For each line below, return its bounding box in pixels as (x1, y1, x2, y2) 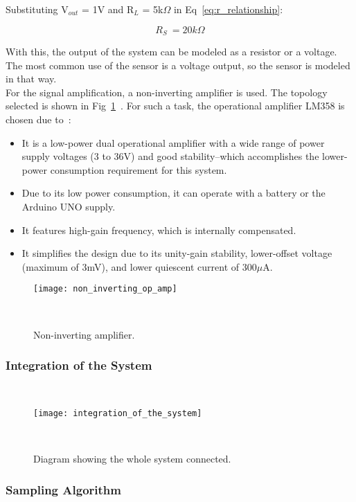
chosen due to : (6, 112, 71, 127)
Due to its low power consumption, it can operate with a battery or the (21, 186, 326, 200)
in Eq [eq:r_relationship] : (173, 2, 283, 16)
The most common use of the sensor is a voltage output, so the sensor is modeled (6, 57, 350, 72)
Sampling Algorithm (6, 481, 121, 498)
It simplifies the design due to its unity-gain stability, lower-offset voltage (21, 246, 332, 260)
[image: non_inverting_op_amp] (33, 284, 177, 294)
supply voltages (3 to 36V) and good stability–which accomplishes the (21, 149, 319, 163)
